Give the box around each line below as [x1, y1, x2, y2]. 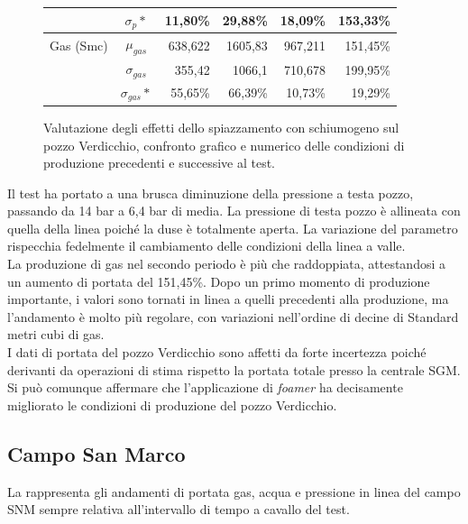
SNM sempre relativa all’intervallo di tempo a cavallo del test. [7, 500, 350, 519]
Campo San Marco [7, 439, 186, 467]
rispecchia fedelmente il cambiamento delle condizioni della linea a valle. [7, 236, 406, 255]
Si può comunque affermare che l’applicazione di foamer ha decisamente [7, 378, 403, 397]
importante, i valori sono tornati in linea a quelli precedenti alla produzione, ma [7, 290, 449, 308]
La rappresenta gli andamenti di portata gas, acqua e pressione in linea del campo [7, 482, 461, 501]
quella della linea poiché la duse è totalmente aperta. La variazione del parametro [7, 218, 458, 237]
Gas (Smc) [50, 35, 108, 54]
